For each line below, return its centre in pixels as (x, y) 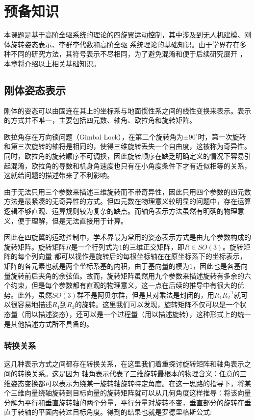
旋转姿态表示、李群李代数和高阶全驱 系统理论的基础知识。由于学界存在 (125, 44)
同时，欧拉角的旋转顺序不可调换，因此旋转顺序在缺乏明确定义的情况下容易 (124, 156)
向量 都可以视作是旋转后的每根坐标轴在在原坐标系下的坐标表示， (142, 256)
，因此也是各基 (217, 266)
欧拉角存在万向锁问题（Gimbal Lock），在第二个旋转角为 (94, 136)
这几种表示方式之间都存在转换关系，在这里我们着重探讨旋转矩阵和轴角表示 (124, 364)
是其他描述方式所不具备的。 (49, 323)
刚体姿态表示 (35, 90)
